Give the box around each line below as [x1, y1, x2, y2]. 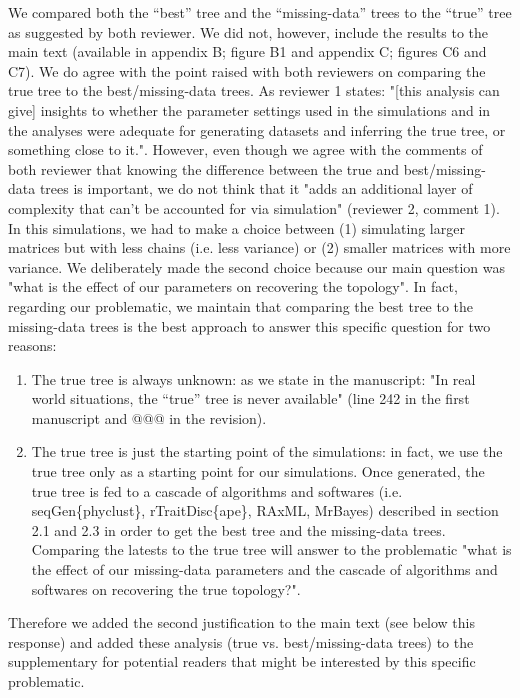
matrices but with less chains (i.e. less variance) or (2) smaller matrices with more [8, 237, 511, 258]
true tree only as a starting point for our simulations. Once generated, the [31, 461, 485, 482]
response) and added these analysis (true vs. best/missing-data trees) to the [8, 631, 474, 652]
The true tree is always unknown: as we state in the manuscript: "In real [31, 368, 476, 389]
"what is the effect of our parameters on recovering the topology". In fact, [8, 276, 458, 297]
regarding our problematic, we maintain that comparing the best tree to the [8, 295, 474, 316]
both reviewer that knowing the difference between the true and [8, 158, 399, 179]
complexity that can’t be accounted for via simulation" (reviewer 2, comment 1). [8, 197, 500, 218]
